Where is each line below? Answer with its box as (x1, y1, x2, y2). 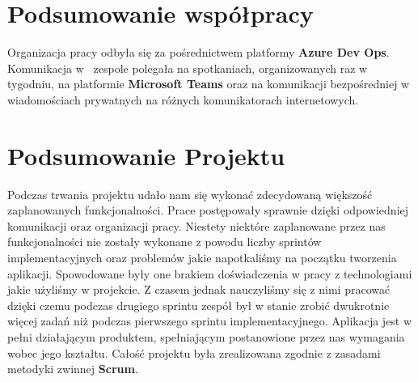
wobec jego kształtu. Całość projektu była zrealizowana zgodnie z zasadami (7, 344, 381, 361)
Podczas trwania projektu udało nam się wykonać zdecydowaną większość (7, 185, 373, 202)
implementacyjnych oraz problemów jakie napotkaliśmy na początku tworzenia (7, 249, 397, 265)
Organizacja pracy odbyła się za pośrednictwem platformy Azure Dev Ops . (7, 44, 390, 61)
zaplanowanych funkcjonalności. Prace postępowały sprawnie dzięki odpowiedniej (7, 202, 409, 219)
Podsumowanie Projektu (7, 138, 285, 172)
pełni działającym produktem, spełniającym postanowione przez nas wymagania (7, 328, 405, 345)
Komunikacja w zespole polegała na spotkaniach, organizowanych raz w (7, 59, 368, 76)
